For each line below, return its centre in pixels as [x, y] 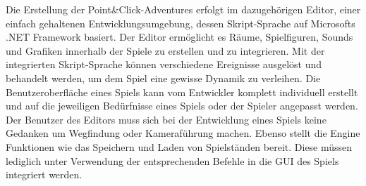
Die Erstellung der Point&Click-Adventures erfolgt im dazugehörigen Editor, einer [183, 9]
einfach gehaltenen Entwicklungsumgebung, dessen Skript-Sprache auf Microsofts [181, 23]
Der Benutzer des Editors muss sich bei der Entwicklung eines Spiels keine [166, 119]
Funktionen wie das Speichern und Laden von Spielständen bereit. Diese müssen [179, 146]
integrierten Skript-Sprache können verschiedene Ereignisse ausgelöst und [164, 64]
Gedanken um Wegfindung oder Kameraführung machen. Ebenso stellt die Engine [183, 133]
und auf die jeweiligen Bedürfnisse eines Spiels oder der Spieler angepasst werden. [182, 106]
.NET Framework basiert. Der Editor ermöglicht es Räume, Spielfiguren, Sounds [179, 37]
